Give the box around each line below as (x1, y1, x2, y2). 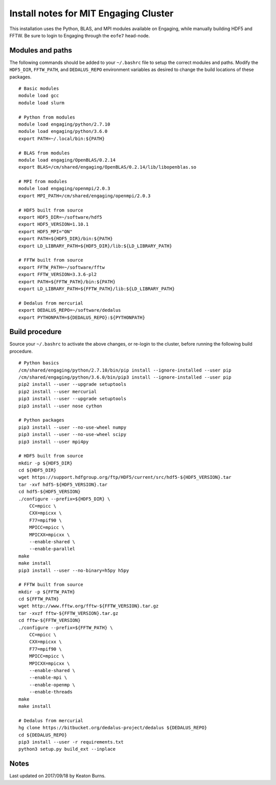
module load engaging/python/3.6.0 (18, 128, 108, 134)
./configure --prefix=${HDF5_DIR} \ (18, 496, 110, 502)
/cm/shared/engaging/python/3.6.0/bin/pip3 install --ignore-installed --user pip (18, 374, 232, 380)
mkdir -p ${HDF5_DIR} (18, 460, 73, 466)
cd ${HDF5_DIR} (18, 468, 57, 473)
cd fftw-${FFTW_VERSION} (18, 617, 81, 624)
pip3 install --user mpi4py (18, 438, 89, 445)
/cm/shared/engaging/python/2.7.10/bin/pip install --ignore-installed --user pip (18, 367, 232, 373)
